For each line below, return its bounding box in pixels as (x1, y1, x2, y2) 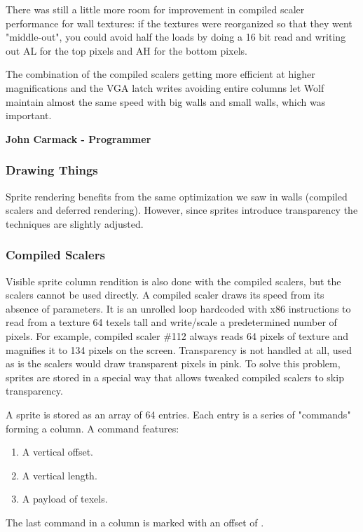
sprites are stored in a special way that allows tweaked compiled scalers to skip (6, 369, 344, 384)
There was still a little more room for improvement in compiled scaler (6, 2, 305, 16)
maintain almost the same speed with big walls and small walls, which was (6, 94, 326, 109)
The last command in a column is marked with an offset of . (6, 514, 264, 529)
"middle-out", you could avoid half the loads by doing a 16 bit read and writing (6, 29, 346, 44)
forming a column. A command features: (6, 421, 179, 435)
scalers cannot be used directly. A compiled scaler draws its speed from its (6, 287, 324, 302)
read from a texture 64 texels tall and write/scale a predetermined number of (6, 315, 337, 329)
